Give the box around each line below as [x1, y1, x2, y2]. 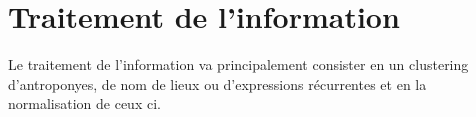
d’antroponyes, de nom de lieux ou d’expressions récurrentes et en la [8, 73, 427, 94]
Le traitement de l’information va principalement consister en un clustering [8, 54, 469, 75]
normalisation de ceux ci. [8, 93, 161, 114]
